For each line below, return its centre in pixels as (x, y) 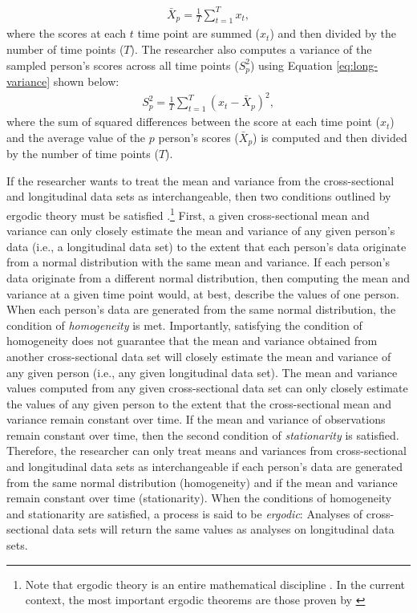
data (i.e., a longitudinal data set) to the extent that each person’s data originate (206, 246)
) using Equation (291, 65)
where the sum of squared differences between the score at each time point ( (193, 122)
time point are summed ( (199, 33)
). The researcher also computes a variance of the (251, 49)
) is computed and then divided (330, 137)
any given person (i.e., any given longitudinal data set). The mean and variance (202, 372)
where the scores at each (67, 33)
